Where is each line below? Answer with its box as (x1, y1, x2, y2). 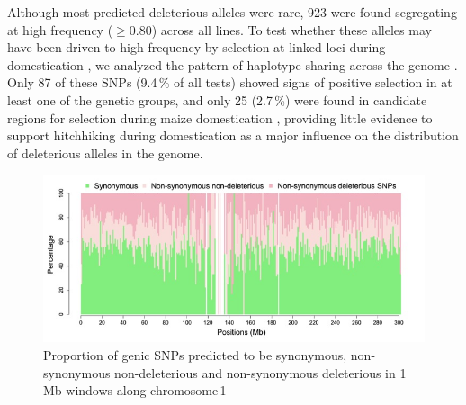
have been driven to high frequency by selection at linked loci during (7, 38, 386, 57)
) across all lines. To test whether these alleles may (151, 20, 432, 39)
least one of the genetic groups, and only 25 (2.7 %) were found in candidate (7, 90, 427, 109)
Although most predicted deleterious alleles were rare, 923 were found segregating (7, 3, 457, 21)
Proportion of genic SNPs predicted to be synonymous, (43, 346, 347, 364)
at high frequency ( (7, 20, 113, 39)
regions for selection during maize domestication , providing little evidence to (7, 108, 433, 127)
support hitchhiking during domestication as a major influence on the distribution (7, 126, 459, 145)
